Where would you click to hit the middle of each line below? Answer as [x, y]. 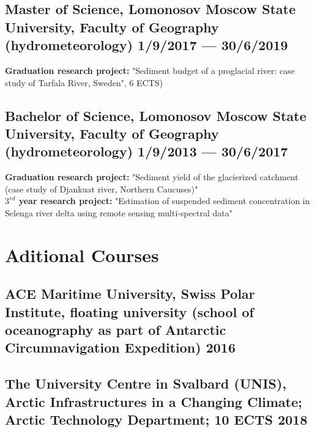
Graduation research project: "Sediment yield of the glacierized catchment [152, 177]
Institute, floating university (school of [129, 311]
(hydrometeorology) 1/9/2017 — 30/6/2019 [146, 45]
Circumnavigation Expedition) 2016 [120, 347]
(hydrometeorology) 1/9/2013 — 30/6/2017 [146, 151]
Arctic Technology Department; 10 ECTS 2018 [156, 419]
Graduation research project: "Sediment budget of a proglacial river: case [150, 70]
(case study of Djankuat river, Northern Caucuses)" [102, 189]
